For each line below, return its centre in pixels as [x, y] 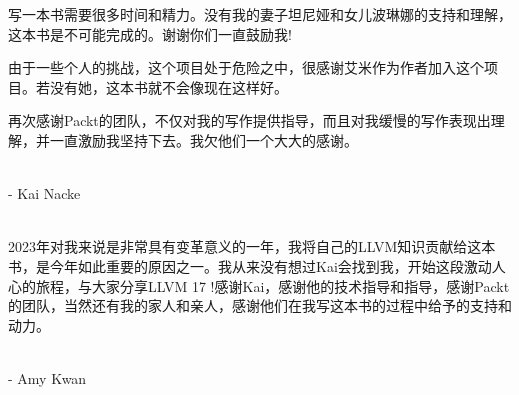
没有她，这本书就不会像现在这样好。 [168, 86]
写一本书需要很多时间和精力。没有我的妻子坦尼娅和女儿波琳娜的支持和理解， [260, 14]
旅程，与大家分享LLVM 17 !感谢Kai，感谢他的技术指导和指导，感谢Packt [272, 285]
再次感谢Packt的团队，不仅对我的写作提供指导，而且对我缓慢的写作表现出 [249, 120]
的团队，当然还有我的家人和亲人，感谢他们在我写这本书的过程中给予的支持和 [260, 305]
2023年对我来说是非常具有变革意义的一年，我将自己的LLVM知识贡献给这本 [252, 246]
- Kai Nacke [44, 193]
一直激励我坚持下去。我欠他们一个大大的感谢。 [203, 139]
